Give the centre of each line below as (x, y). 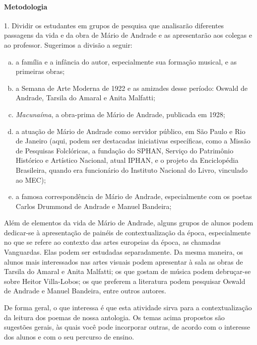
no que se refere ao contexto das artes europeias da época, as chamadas (112, 242)
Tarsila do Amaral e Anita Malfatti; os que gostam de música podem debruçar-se (128, 271)
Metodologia (26, 6)
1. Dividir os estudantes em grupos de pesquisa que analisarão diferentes (114, 25)
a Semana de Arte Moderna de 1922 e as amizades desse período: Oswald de (131, 88)
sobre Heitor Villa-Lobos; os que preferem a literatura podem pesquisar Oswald (125, 281)
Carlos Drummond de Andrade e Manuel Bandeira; (94, 206)
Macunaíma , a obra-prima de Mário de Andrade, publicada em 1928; (120, 114)
